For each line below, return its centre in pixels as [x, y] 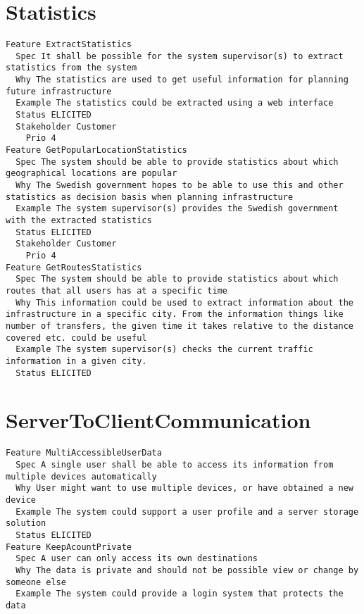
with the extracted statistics [79, 220]
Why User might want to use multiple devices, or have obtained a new [184, 488]
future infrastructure [59, 91]
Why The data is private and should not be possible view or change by [187, 570]
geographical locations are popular [92, 174]
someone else [36, 582]
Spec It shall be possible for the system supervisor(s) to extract [180, 56]
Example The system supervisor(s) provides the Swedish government [177, 209]
